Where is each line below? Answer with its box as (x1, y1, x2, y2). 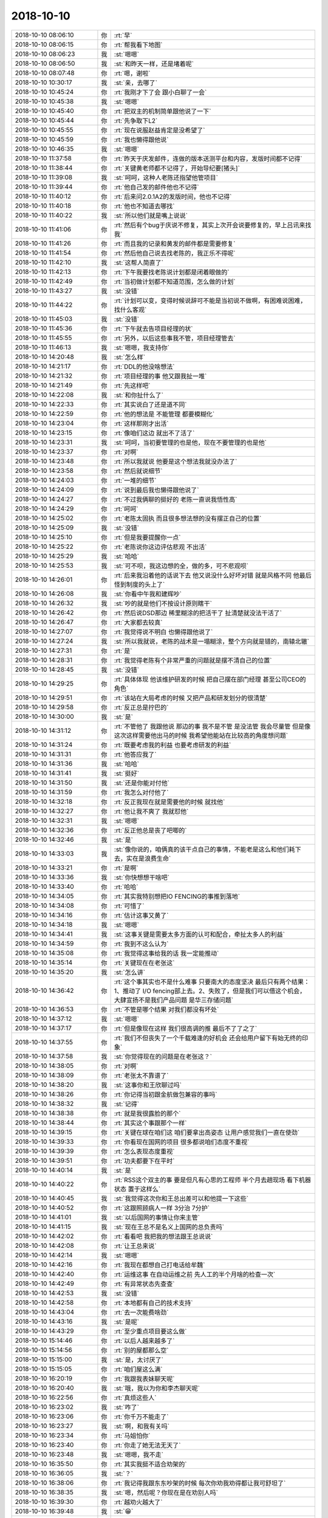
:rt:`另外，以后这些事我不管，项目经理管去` (114, 334, 236, 342)
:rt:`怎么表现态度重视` (114, 1147, 175, 1156)
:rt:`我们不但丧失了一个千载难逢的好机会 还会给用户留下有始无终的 (114, 1033, 302, 1042)
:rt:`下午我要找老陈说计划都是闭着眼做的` (114, 268, 230, 276)
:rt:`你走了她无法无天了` (114, 1441, 181, 1449)
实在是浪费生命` (126, 854, 171, 862)
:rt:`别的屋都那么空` (114, 1346, 169, 1354)
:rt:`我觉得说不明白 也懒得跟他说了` (114, 627, 213, 636)
